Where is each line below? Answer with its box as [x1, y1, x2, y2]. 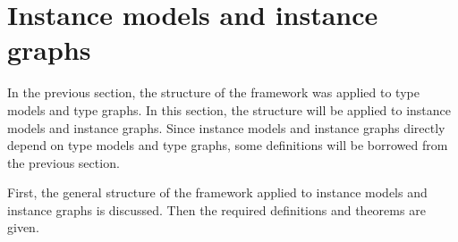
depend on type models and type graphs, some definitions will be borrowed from [7, 136, 448, 154]
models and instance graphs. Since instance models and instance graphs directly [7, 118, 445, 137]
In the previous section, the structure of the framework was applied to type [7, 83, 420, 102]
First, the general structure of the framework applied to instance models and [7, 183, 428, 202]
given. [7, 218, 39, 237]
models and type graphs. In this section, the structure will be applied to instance [7, 100, 452, 119]
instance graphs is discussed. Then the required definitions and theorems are [7, 200, 426, 219]
